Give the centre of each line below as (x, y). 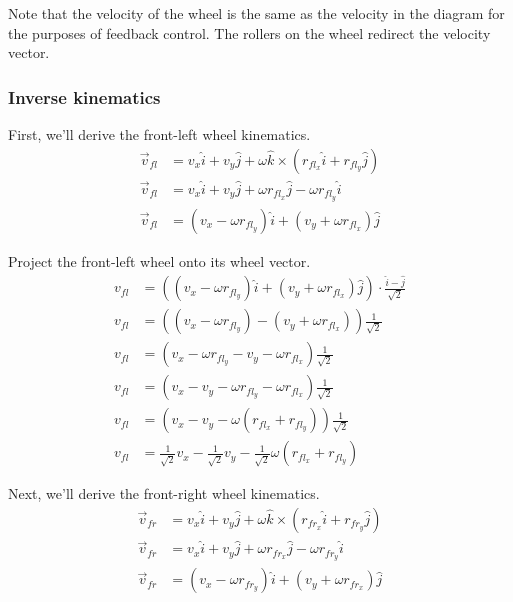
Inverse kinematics (84, 96)
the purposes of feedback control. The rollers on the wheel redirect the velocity (249, 32)
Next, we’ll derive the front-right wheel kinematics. (164, 493)
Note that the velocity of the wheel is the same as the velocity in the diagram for (256, 13)
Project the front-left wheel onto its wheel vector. (159, 260)
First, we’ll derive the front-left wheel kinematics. (159, 134)
